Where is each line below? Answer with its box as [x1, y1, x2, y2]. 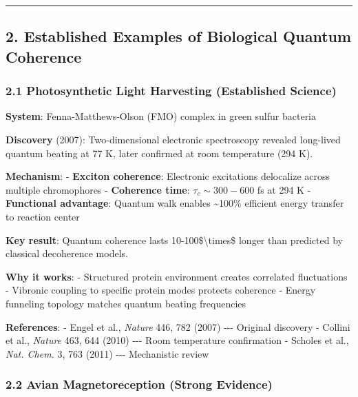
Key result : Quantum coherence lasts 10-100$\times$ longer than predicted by [6, 232, 343, 247]
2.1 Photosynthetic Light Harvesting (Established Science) [6, 82, 337, 99]
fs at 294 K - [257, 182, 311, 196]
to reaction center [6, 209, 80, 223]
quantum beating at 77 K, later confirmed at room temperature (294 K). [6, 145, 313, 160]
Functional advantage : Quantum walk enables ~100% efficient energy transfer [6, 196, 344, 210]
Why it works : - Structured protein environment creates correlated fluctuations [6, 269, 348, 283]
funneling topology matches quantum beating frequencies [6, 296, 246, 310]
